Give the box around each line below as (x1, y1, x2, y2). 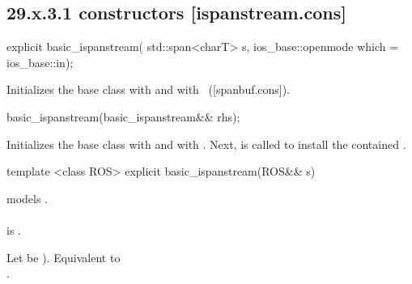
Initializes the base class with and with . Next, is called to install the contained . (6, 135, 406, 152)
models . (6, 189, 49, 206)
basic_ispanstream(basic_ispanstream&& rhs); (6, 108, 240, 125)
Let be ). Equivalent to (6, 248, 121, 265)
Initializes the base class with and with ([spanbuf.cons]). (6, 81, 291, 98)
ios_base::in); (6, 53, 74, 70)
